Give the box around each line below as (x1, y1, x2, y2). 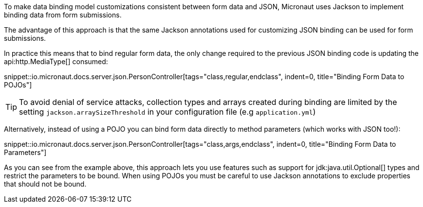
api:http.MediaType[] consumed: (4, 57, 108, 66)
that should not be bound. (4, 180, 87, 188)
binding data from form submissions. (4, 11, 122, 19)
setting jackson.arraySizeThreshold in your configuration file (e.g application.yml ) (19, 107, 316, 117)
